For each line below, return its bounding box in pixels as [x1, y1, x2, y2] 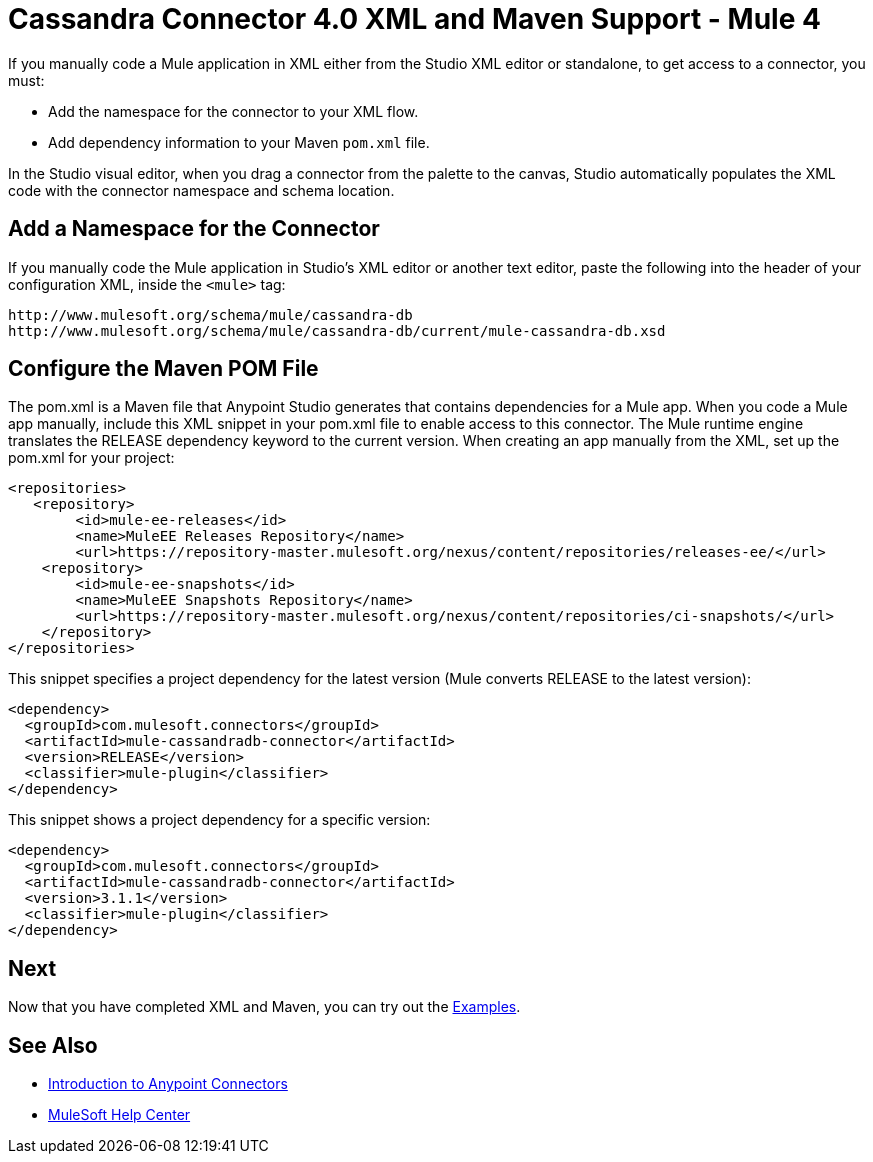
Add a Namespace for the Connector [8, 216, 380, 242]
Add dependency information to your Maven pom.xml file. [48, 133, 430, 151]
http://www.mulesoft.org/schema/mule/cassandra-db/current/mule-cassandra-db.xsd [8, 322, 666, 339]
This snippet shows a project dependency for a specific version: [8, 811, 431, 829]
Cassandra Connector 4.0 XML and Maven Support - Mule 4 [8, 2, 821, 36]
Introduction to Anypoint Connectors [48, 1075, 288, 1093]
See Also [8, 1032, 98, 1058]
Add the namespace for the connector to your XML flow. [48, 102, 419, 120]
